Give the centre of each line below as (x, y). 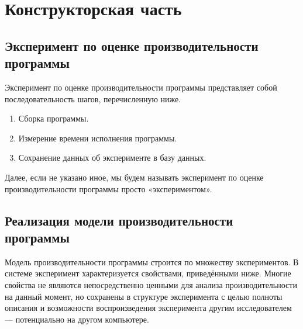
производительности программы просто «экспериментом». (109, 188)
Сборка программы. (54, 118)
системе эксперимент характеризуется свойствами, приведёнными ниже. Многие (148, 273)
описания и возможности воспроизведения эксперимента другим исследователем (148, 308)
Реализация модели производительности (119, 220)
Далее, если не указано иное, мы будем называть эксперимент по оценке (134, 177)
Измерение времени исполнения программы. (98, 138)
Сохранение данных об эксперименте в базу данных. (112, 157)
